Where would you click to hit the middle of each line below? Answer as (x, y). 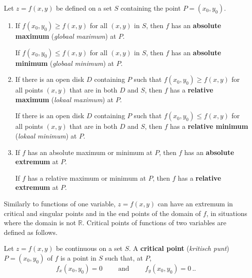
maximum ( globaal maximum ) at (66, 36)
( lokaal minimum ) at (46, 135)
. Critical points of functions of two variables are (154, 223)
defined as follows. (31, 232)
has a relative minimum (209, 126)
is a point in (78, 257)
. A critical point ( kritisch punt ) (179, 248)
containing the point (150, 8)
